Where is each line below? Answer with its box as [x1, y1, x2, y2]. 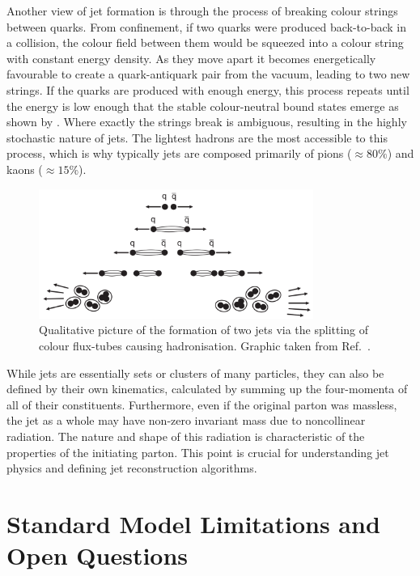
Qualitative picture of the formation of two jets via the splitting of [39, 321, 369, 338]
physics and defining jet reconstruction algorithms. [6, 460, 257, 476]
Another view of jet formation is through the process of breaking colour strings [6, 2, 398, 19]
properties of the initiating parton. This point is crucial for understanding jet [6, 443, 389, 460]
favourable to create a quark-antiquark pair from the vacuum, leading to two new [6, 66, 410, 83]
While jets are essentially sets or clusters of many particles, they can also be [6, 364, 384, 381]
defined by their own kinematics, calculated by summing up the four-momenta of [6, 380, 408, 397]
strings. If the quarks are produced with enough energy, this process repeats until [6, 81, 409, 98]
